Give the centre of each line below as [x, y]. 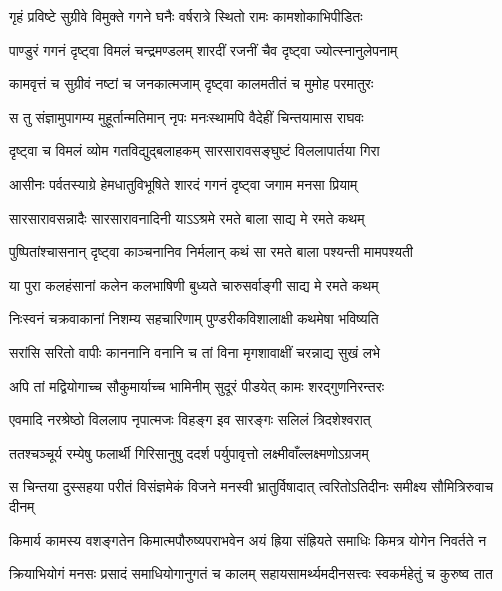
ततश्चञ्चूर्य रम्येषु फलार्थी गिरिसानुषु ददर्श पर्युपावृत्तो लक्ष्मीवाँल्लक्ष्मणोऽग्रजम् [189, 452]
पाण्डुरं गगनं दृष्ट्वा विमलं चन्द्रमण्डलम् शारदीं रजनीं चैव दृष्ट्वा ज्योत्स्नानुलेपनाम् [203, 49]
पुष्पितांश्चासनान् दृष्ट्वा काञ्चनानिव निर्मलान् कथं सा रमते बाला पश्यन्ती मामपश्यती [211, 251]
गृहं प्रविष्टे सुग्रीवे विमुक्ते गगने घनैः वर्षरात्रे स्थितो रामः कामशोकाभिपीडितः [186, 16]
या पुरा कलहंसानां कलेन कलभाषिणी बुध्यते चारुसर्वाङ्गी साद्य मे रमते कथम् [194, 284]
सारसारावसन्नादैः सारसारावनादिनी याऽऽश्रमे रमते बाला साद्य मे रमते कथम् [187, 217]
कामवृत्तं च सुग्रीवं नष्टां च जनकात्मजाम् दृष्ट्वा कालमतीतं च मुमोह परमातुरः [191, 83]
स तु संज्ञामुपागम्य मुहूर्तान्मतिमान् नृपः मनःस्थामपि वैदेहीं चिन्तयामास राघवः [186, 116]
